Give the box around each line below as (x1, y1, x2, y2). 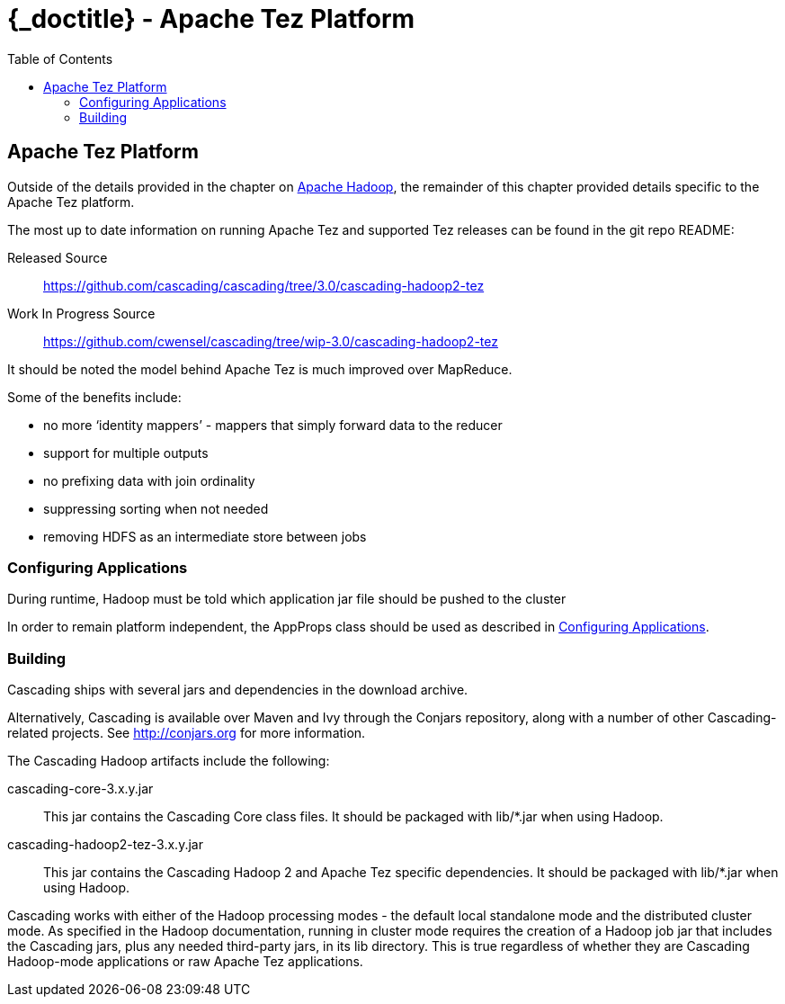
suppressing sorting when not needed (43, 500, 269, 516)
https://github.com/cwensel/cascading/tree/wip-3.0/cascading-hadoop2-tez (43, 333, 498, 349)
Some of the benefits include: (7, 389, 182, 405)
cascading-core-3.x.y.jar (7, 781, 154, 797)
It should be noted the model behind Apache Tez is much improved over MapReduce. (7, 361, 513, 377)
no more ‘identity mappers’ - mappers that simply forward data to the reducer (43, 417, 503, 433)
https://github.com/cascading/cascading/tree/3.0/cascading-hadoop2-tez (43, 277, 485, 293)
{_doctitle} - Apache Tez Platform (7, 4, 415, 34)
